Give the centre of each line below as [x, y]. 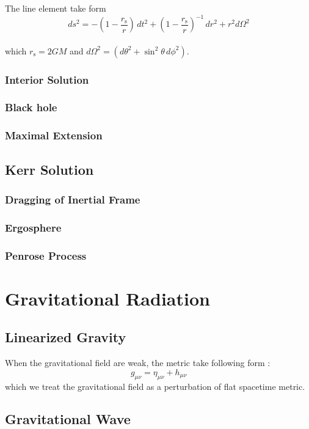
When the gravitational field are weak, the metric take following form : [138, 363]
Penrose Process [46, 255]
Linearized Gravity [66, 337]
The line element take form [56, 8]
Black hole [31, 107]
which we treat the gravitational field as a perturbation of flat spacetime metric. [155, 386]
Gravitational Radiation [107, 298]
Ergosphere [33, 227]
